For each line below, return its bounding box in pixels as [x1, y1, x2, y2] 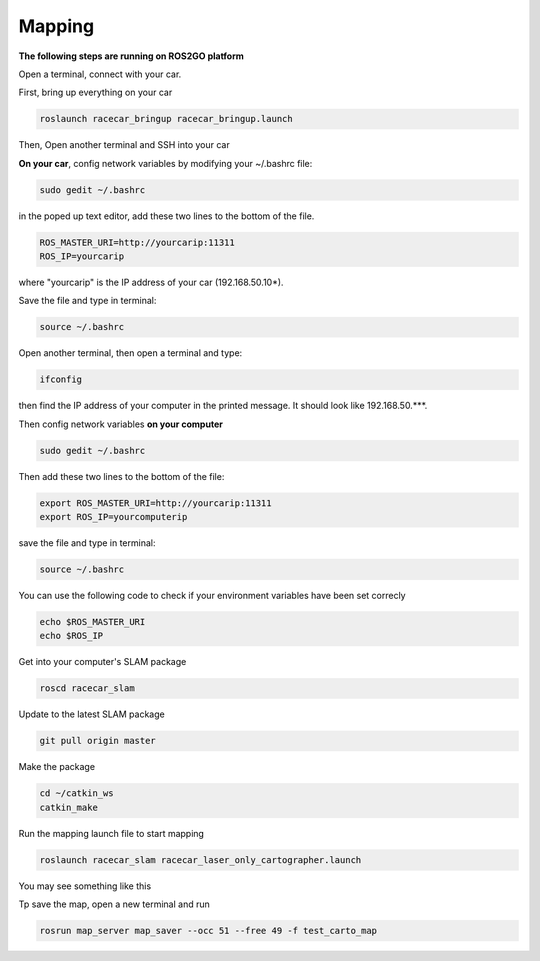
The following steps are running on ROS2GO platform [18, 50, 244, 62]
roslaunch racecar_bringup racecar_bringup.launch [39, 113, 294, 125]
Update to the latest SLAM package [18, 708, 165, 720]
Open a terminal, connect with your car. [18, 68, 182, 80]
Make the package [18, 761, 95, 773]
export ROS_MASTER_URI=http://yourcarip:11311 [39, 497, 272, 509]
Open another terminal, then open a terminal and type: [18, 347, 243, 359]
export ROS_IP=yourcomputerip [39, 511, 188, 523]
